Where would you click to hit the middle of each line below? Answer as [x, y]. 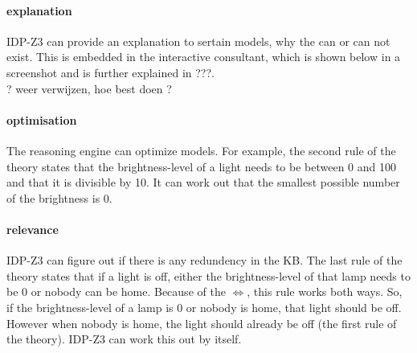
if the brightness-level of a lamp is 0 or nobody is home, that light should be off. [204, 307]
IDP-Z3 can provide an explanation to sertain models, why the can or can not [198, 41]
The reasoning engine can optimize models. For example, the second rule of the [201, 150]
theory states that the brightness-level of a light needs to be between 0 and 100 [201, 166]
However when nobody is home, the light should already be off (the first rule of [202, 323]
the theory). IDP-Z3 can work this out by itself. [124, 339]
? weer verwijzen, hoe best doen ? [89, 88]
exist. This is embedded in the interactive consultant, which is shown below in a [204, 57]
